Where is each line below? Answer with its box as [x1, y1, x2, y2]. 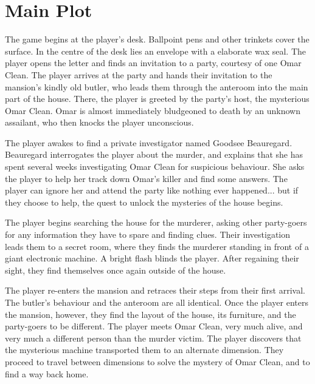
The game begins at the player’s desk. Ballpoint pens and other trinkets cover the [5, 33, 310, 45]
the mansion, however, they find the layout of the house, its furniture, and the [5, 308, 296, 320]
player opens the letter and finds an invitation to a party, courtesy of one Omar [5, 56, 302, 69]
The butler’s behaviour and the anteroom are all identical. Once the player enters [5, 296, 308, 308]
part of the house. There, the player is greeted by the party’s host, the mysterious [5, 92, 310, 105]
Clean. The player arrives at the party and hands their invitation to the [5, 68, 272, 81]
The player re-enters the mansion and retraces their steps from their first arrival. [5, 284, 305, 297]
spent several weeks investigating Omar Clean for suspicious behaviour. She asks [5, 160, 305, 173]
